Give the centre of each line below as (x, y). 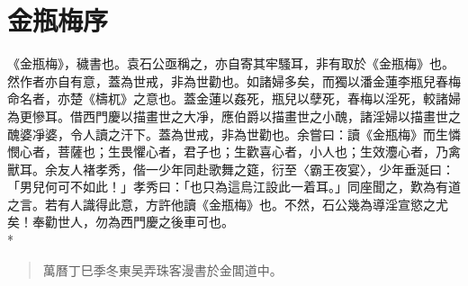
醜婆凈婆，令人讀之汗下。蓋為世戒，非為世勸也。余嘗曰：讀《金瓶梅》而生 (228, 134)
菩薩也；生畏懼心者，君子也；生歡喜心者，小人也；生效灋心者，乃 (252, 152)
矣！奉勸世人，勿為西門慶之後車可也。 (121, 222)
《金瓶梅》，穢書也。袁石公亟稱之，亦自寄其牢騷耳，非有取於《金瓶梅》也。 (231, 63)
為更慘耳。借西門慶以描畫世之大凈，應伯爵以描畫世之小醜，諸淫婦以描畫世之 (234, 116)
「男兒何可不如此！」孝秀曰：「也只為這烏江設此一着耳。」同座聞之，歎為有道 (234, 187)
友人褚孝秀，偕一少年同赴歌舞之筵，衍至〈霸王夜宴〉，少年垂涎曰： (256, 169)
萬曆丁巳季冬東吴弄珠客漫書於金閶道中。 (162, 269)
